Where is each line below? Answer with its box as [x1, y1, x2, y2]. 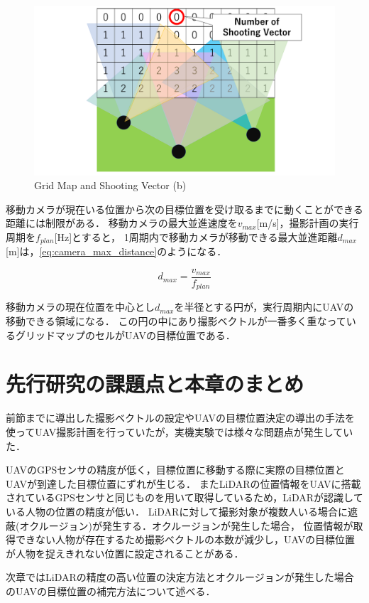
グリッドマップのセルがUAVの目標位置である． [15, 327, 236, 342]
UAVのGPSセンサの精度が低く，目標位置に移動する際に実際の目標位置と [6, 462, 345, 477]
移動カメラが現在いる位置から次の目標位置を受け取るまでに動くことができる [6, 201, 363, 216]
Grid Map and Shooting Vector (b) [34, 178, 187, 193]
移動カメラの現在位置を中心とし [6, 299, 155, 314]
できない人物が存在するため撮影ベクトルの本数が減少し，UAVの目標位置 [15, 532, 355, 547]
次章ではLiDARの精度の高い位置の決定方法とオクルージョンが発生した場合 [6, 570, 354, 585]
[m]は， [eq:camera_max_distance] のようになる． [6, 244, 227, 259]
